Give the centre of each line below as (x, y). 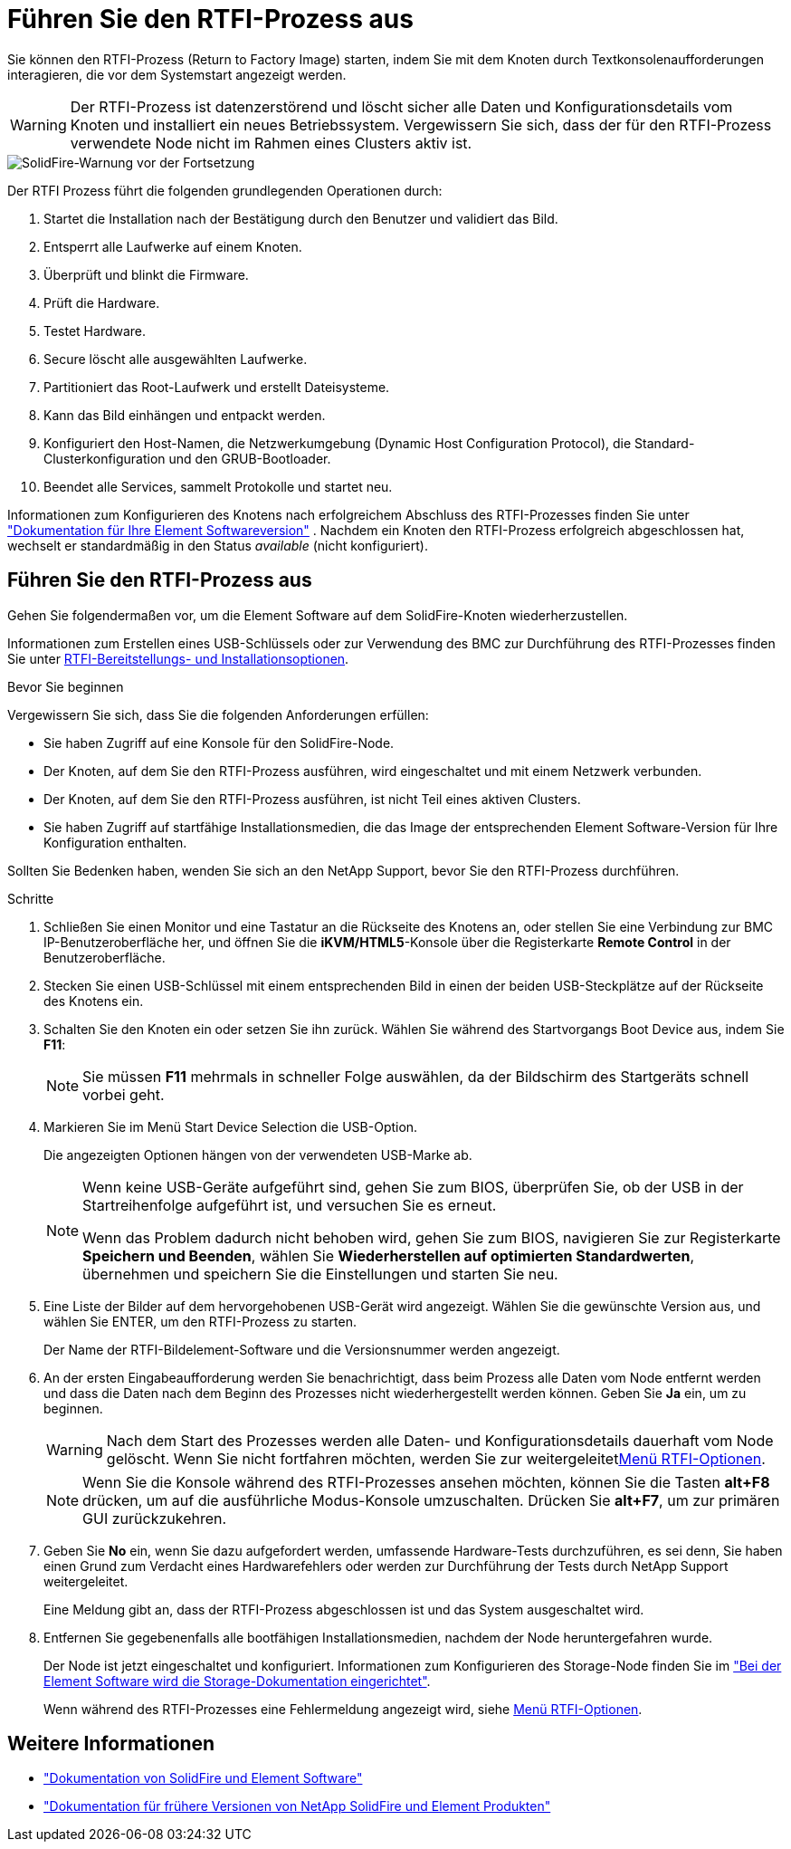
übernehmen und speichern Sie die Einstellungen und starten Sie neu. (320, 1274)
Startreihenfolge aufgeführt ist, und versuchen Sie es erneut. (290, 1205)
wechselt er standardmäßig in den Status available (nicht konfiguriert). (218, 545)
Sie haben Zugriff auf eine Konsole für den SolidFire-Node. (219, 742)
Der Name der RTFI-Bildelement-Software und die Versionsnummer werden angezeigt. (302, 1349)
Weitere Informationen (111, 1744)
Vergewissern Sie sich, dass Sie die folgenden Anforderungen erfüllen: (218, 714)
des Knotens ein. (94, 1001)
